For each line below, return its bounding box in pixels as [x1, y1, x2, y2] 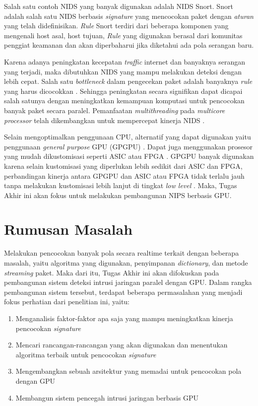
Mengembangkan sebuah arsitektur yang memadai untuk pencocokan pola [15, 366, 242, 376]
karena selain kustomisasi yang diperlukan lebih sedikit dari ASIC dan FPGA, [4, 160, 243, 171]
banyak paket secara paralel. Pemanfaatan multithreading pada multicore [4, 105, 225, 115]
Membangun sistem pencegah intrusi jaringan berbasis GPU [15, 392, 199, 403]
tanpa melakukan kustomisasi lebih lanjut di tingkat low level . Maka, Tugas [4, 180, 237, 191]
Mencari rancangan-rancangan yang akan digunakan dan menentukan [15, 339, 228, 350]
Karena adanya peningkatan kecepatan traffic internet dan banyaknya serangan [4, 56, 245, 67]
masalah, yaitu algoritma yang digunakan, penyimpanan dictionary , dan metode [4, 258, 248, 268]
